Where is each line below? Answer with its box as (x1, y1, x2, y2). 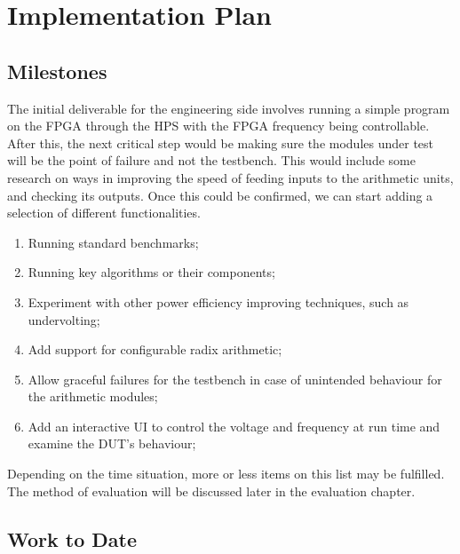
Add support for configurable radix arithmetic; (28, 340, 282, 359)
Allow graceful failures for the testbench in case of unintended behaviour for (28, 369, 442, 388)
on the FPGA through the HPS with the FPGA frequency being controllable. (7, 116, 430, 135)
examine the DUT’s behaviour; (28, 434, 196, 453)
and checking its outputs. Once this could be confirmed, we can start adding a (7, 186, 433, 204)
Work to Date (7, 525, 137, 552)
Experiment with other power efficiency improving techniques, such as (28, 292, 409, 311)
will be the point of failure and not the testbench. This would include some (7, 151, 416, 170)
